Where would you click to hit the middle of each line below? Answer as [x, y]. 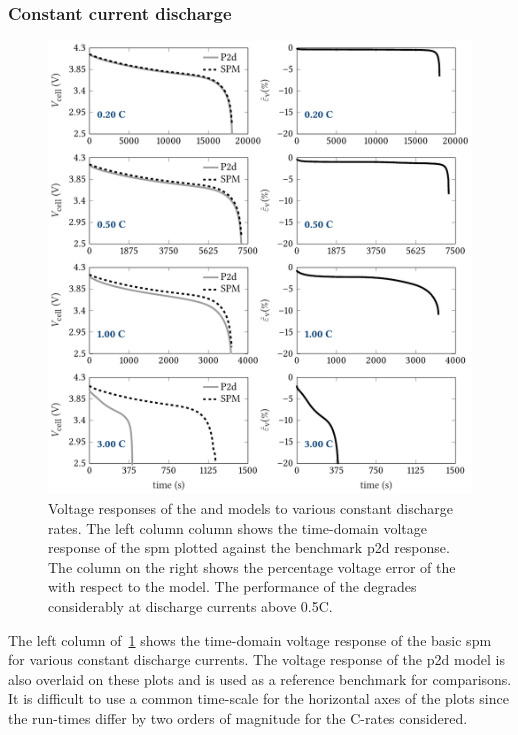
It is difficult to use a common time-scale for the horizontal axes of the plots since [258, 698]
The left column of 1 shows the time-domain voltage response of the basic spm [250, 639]
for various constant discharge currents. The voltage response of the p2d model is [256, 659]
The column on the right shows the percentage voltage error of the [252, 566]
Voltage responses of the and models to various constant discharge [251, 508]
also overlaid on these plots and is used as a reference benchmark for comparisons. [260, 678]
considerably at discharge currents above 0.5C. [190, 605]
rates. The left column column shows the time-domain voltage [238, 527]
